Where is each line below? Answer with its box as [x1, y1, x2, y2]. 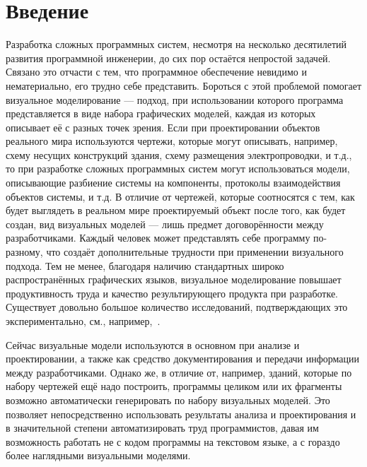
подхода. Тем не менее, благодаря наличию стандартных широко [6, 258, 284, 273]
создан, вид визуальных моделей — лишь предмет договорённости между [6, 216, 324, 231]
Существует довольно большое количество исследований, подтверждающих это [6, 300, 348, 314]
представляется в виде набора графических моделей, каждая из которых [6, 106, 316, 121]
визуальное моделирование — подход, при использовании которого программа [6, 92, 344, 107]
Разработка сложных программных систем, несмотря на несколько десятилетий [6, 37, 346, 52]
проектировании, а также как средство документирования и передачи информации [6, 351, 360, 366]
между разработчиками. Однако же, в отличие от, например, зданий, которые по [6, 365, 352, 379]
